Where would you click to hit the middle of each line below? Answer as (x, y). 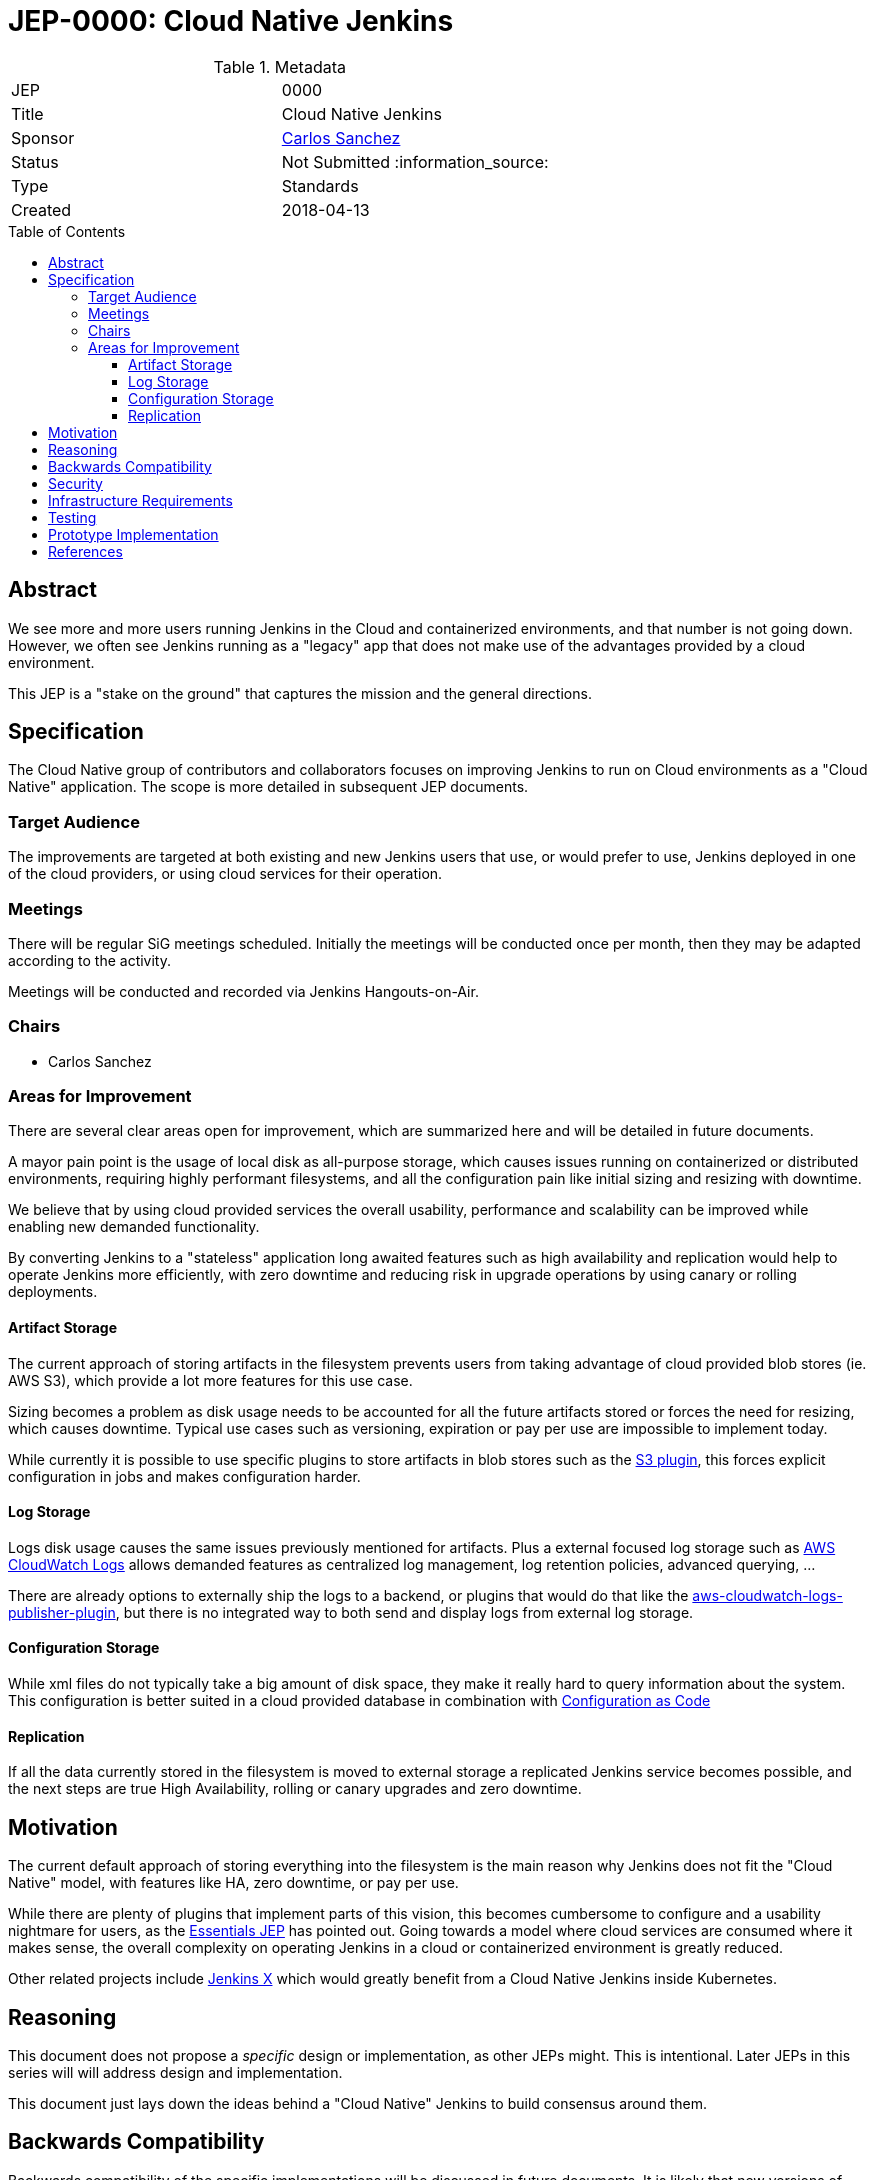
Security (75, 483)
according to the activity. (90, 960)
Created (41, 209)
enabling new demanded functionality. (134, 1227)
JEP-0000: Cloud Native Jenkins (231, 21)
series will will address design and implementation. (175, 2072)
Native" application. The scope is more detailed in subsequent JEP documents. (268, 787)
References (85, 551)
